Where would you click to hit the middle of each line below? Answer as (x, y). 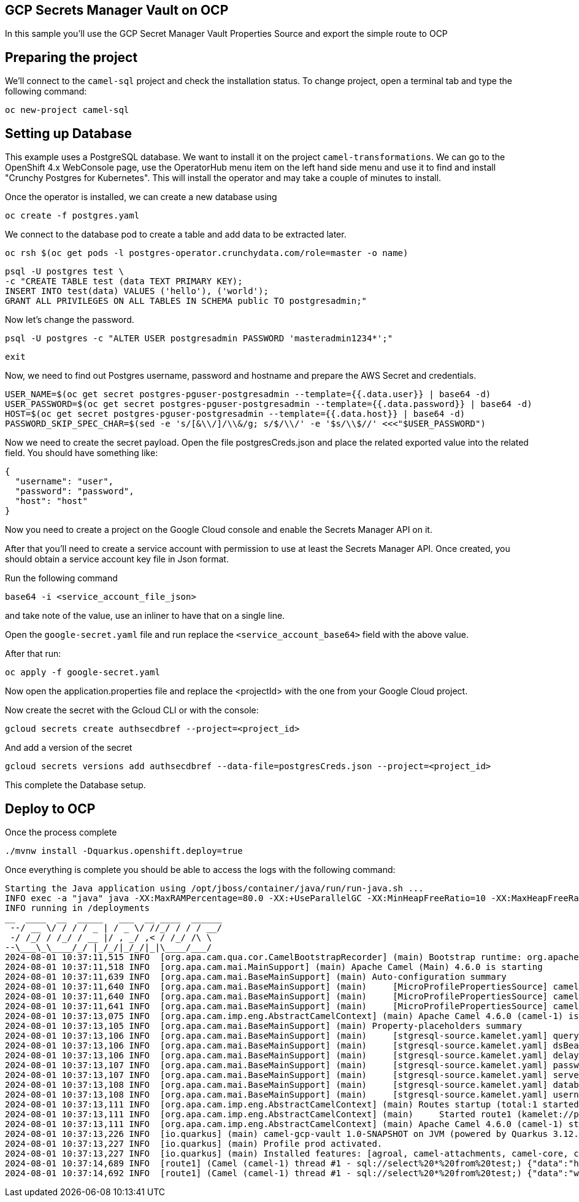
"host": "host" (51, 501)
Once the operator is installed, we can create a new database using (141, 197)
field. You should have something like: (82, 453)
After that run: (33, 654)
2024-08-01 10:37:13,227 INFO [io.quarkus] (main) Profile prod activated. (194, 1143)
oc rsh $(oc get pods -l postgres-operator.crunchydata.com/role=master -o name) (207, 253)
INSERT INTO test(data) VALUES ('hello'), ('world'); (137, 291)
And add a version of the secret (69, 748)
